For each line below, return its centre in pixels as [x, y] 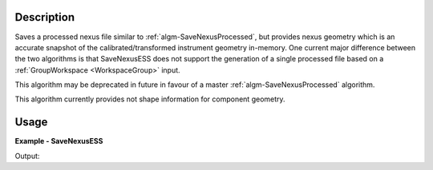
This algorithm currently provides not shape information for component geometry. [150, 99]
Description [45, 17]
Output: [27, 156]
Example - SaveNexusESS [59, 141]
